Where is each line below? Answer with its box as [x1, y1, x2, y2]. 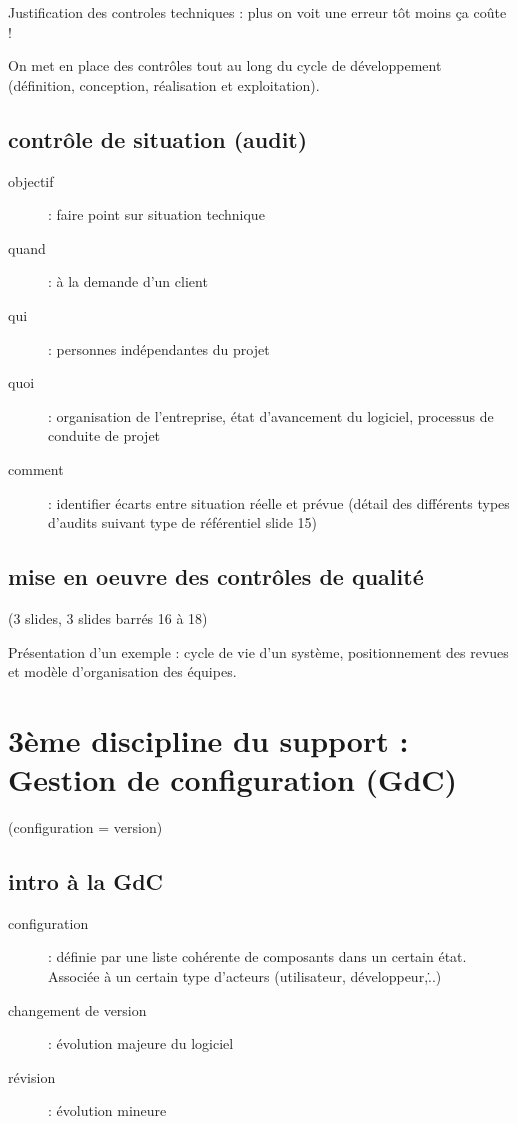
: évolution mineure [48, 1100, 167, 1121]
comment [8, 458, 64, 479]
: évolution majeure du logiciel [48, 1033, 234, 1054]
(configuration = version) [8, 817, 163, 837]
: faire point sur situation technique [48, 204, 265, 225]
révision [8, 1066, 56, 1087]
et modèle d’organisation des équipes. [8, 661, 237, 682]
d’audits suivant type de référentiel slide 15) [48, 512, 318, 533]
